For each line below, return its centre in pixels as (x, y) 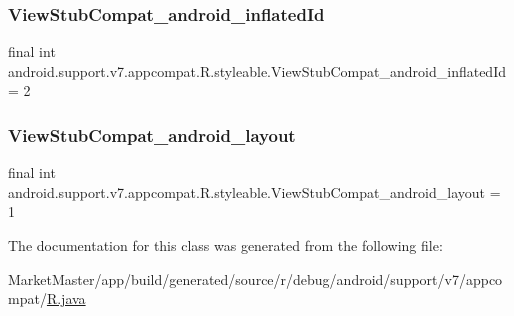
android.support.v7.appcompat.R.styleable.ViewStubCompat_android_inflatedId (257, 70)
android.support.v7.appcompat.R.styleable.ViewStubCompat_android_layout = (254, 191)
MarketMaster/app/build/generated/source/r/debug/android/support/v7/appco (255, 278)
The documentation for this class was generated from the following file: (225, 245)
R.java (66, 298)
